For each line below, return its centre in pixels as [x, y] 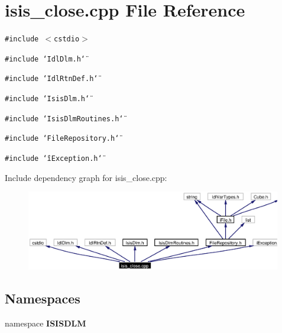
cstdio [67, 39]
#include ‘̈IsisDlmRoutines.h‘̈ [64, 119]
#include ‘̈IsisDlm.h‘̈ [47, 99]
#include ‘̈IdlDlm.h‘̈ [45, 59]
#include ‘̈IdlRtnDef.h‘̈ [51, 79]
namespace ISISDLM [46, 323]
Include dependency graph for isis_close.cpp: [86, 177]
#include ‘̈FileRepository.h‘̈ [62, 139]
